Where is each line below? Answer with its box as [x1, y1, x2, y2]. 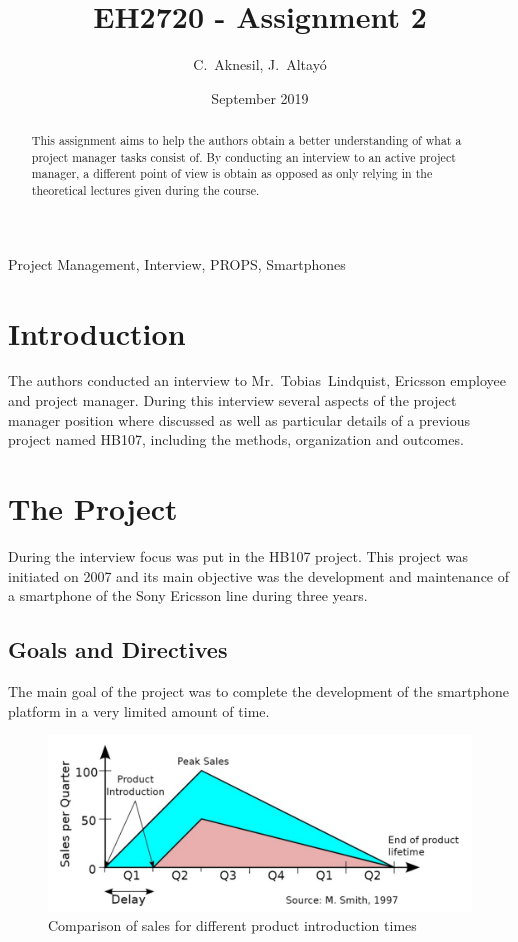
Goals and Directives [8, 634, 228, 665]
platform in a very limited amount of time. [8, 700, 270, 721]
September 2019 [211, 87, 309, 108]
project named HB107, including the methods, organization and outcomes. [8, 429, 464, 450]
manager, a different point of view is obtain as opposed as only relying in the [31, 165, 433, 182]
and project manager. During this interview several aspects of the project [8, 390, 457, 411]
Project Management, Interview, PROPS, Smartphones [8, 253, 346, 274]
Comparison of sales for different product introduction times [48, 915, 417, 936]
